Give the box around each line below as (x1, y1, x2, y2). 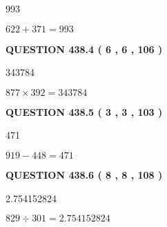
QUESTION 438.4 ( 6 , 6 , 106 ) (6, 41, 163, 56)
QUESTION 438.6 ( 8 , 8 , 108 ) (6, 167, 163, 181)
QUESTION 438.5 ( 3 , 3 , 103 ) (6, 104, 163, 119)
